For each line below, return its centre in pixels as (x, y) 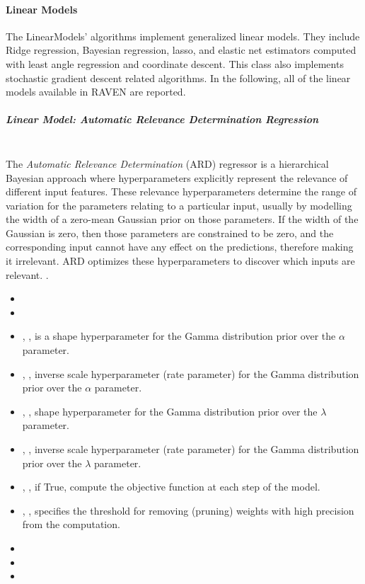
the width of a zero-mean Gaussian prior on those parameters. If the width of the (182, 219)
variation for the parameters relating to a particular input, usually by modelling (179, 205)
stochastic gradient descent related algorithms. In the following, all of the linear (178, 78)
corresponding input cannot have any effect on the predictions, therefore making (180, 247)
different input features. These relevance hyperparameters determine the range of (181, 191)
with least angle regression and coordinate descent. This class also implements (175, 63)
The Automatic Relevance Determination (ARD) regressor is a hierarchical (167, 163)
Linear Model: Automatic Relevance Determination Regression (162, 119)
